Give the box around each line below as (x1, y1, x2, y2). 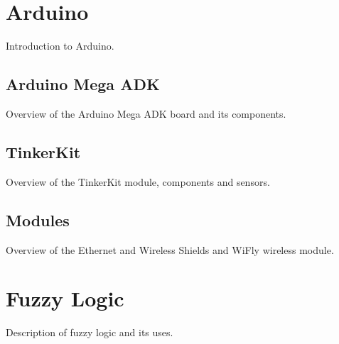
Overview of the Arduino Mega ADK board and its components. (6, 106, 286, 121)
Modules (6, 209, 70, 231)
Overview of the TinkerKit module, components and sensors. (6, 174, 270, 189)
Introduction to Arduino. (6, 38, 114, 53)
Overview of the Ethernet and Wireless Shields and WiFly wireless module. (6, 242, 334, 257)
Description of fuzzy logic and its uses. (6, 325, 173, 340)
